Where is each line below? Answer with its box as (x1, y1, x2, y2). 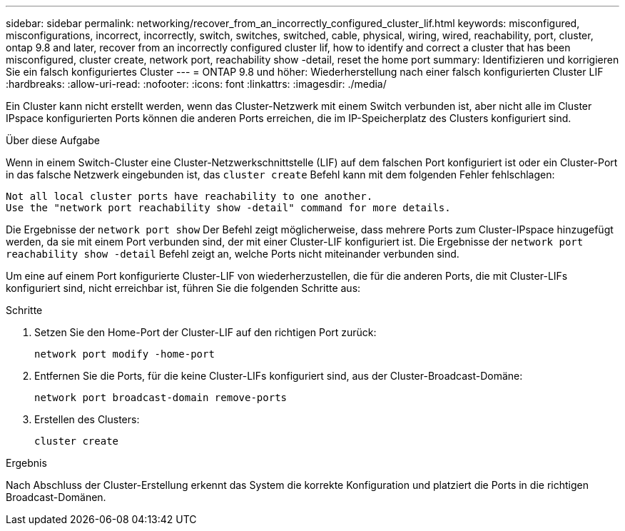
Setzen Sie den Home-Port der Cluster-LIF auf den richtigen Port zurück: (34, 326, 377, 338)
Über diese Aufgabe (6, 134, 100, 146)
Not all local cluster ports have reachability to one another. (6, 191, 373, 202)
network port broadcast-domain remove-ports (34, 392, 288, 403)
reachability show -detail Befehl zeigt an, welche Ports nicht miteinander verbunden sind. (6, 248, 459, 260)
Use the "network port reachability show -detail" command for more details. (6, 202, 451, 213)
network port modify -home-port (34, 348, 215, 360)
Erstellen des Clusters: (34, 413, 140, 425)
